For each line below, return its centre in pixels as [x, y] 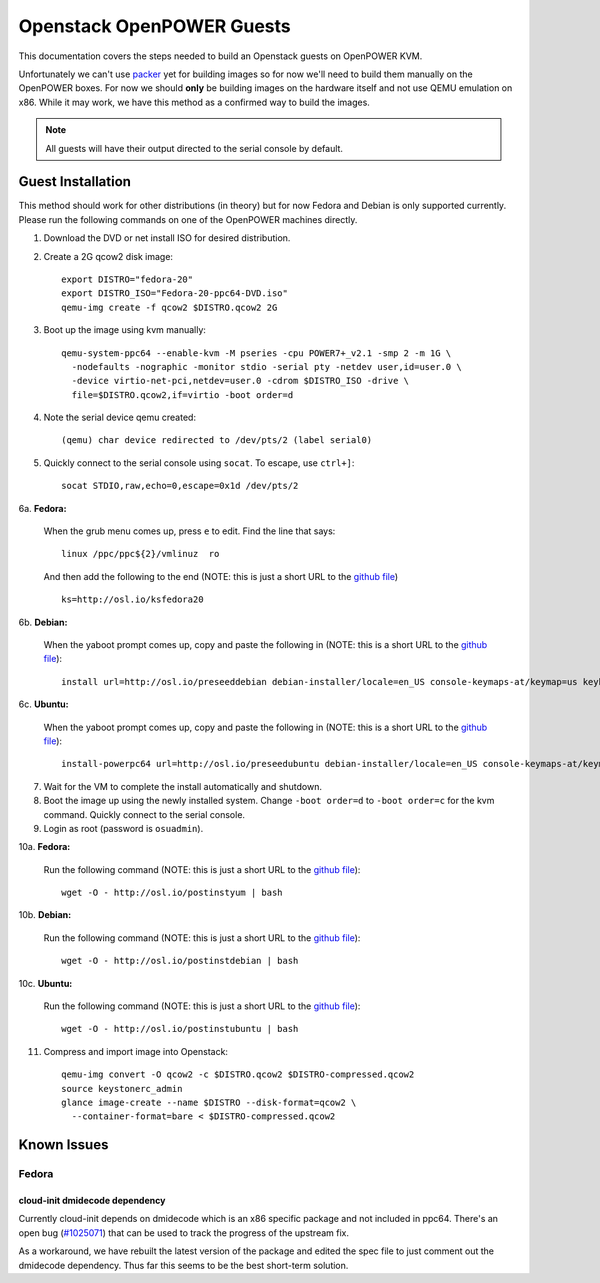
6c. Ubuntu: [43, 704]
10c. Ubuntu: [45, 983]
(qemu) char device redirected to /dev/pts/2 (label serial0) [217, 440]
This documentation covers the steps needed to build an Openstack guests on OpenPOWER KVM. [220, 56]
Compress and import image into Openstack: [136, 1051]
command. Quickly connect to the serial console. [144, 814]
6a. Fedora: [42, 508]
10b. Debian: [45, 915]
